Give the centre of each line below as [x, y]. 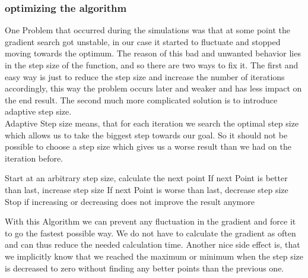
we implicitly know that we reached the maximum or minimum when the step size [154, 256]
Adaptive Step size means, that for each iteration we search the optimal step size [152, 123]
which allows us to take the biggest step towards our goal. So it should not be [146, 135]
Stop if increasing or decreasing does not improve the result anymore [130, 201]
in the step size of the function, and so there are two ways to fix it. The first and [152, 65]
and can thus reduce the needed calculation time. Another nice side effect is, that [153, 244]
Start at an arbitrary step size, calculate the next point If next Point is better [146, 178]
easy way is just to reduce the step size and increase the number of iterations [145, 76]
